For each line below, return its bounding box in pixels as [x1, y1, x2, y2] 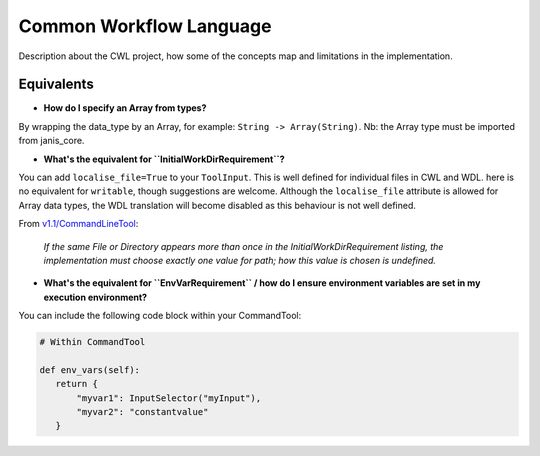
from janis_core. [18, 135, 85, 147]
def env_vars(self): [39, 364, 140, 375]
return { [55, 378, 99, 390]
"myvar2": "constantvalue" [76, 406, 209, 418]
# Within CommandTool [39, 336, 146, 348]
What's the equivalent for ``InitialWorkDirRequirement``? [43, 153, 285, 165]
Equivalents [18, 76, 94, 93]
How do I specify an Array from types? [43, 102, 207, 114]
